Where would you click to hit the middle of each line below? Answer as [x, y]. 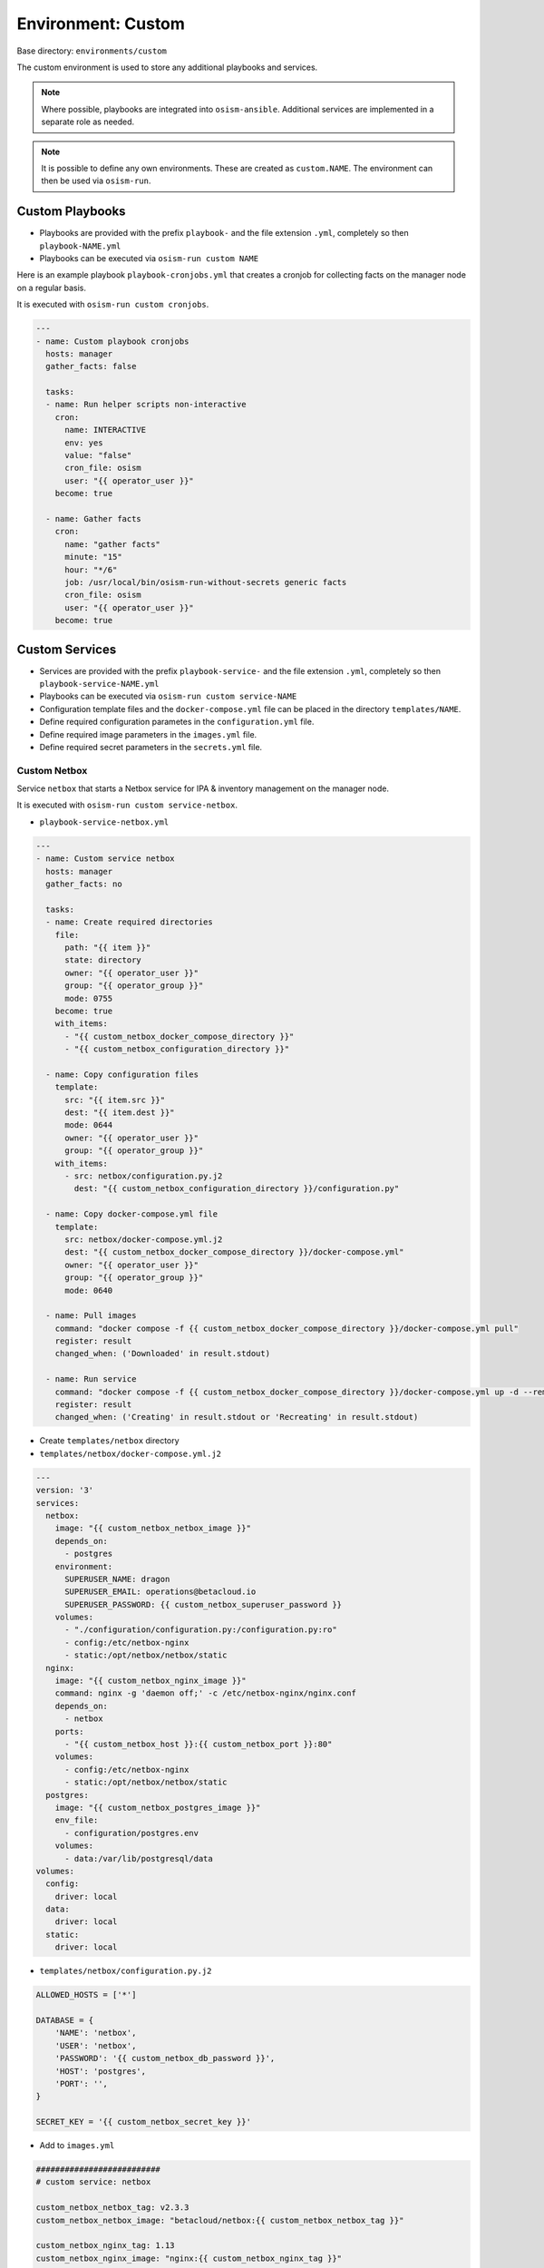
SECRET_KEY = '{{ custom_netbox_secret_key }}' [143, 2122]
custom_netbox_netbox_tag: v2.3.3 [112, 2208]
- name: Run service [91, 1379]
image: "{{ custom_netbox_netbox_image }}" [153, 1528]
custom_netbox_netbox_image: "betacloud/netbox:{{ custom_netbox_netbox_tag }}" [220, 2220]
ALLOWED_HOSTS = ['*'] [86, 1995]
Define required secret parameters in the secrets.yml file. [151, 747]
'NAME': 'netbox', [96, 2033]
